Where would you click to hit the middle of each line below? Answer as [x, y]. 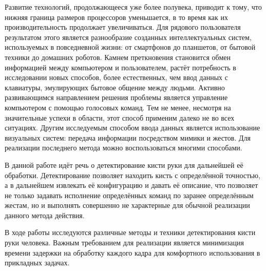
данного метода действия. [45, 215]
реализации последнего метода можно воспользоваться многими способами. [123, 148]
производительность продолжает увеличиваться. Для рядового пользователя [123, 27]
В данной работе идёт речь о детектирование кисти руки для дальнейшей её [124, 164]
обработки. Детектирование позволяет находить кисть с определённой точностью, [132, 175]
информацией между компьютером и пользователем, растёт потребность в [120, 67]
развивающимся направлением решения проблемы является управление [116, 97]
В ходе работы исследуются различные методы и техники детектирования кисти [130, 232]
